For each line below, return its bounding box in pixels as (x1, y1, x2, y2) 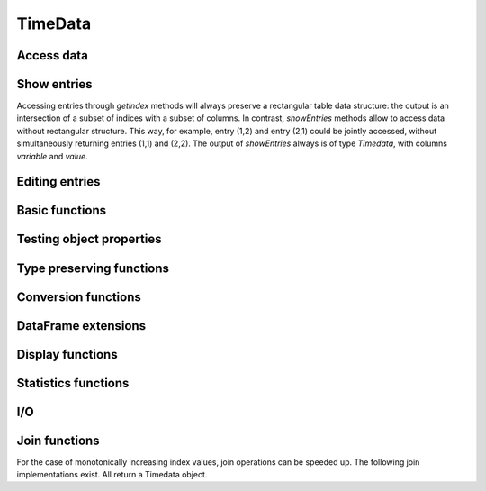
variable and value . (16, 150, 89, 161)
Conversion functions (16, 289, 141, 305)
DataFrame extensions (16, 318, 147, 333)
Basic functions (16, 203, 107, 218)
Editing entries (16, 174, 101, 189)
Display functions (16, 347, 118, 362)
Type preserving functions (16, 260, 170, 276)
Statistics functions (16, 375, 130, 391)
